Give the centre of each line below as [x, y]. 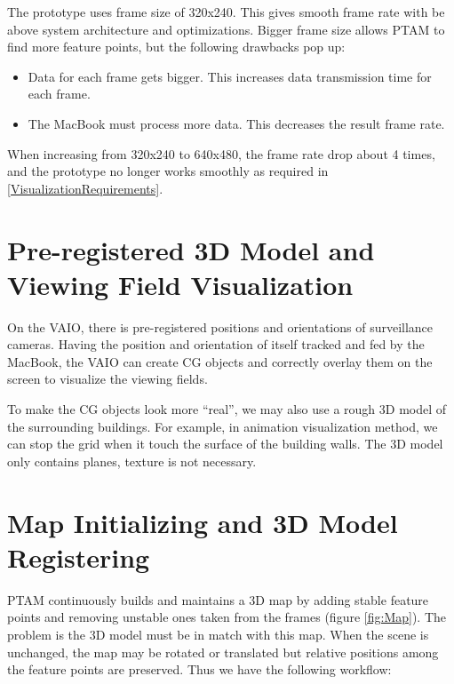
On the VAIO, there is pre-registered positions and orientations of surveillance [220, 326]
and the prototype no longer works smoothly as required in [168, 171]
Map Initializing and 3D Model [203, 522]
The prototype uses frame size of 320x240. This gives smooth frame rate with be [226, 12]
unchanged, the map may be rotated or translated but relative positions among [223, 652]
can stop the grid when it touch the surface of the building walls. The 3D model [225, 444]
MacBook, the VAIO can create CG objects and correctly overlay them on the [220, 361]
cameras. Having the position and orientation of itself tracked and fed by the [216, 344]
